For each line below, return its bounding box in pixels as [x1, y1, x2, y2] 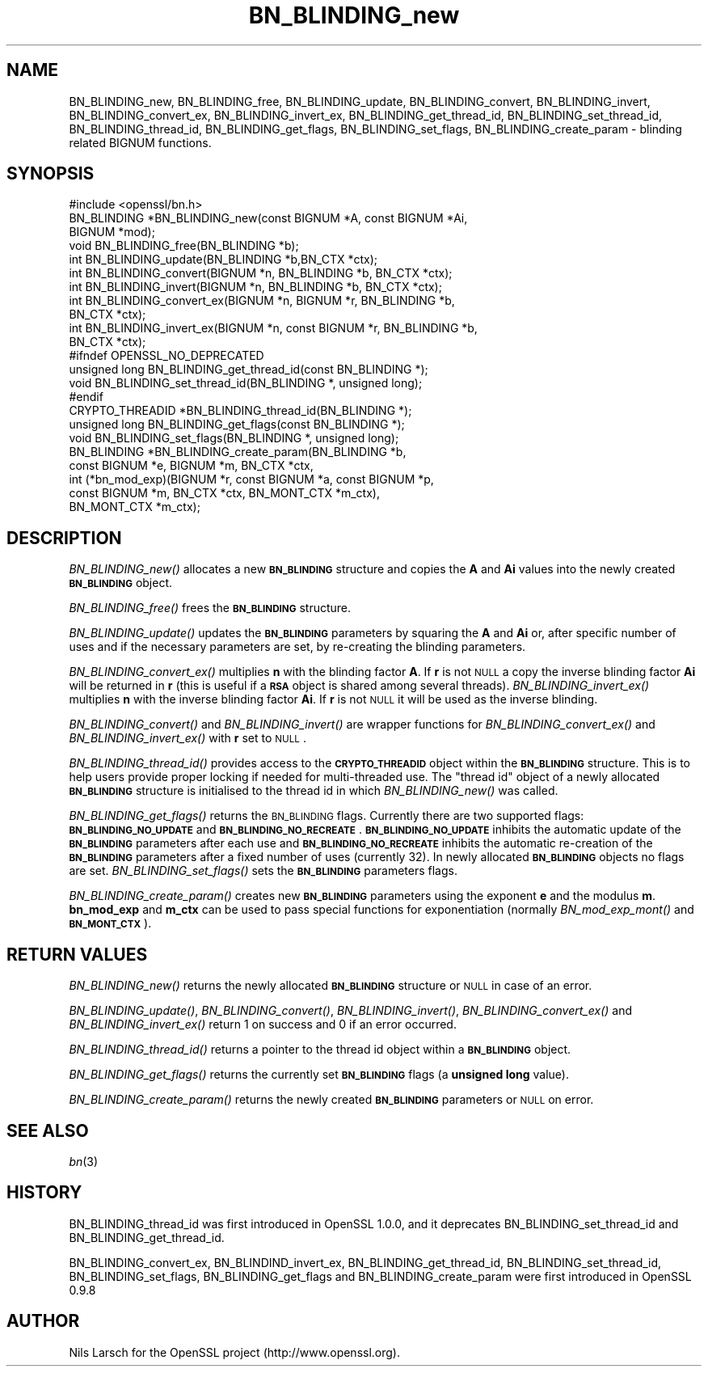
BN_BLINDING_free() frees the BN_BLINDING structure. [69, 601, 352, 615]
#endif [69, 390, 103, 404]
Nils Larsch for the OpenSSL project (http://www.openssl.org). [69, 1345, 401, 1359]
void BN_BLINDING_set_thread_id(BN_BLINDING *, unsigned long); [69, 376, 423, 391]
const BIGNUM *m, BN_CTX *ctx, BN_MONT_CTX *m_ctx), [69, 486, 380, 501]
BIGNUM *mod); [69, 225, 155, 239]
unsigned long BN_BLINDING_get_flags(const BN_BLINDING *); [69, 417, 405, 432]
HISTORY [6, 1182, 82, 1203]
